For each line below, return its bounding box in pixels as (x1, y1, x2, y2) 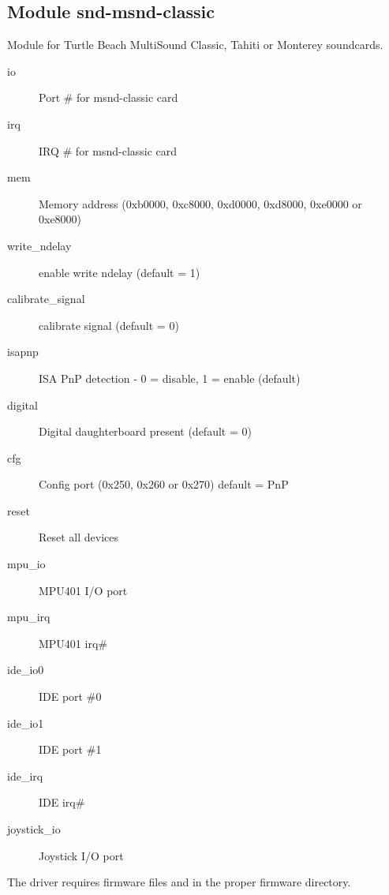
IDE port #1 (39, 741, 102, 758)
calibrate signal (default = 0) (39, 316, 179, 333)
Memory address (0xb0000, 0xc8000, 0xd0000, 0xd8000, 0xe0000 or (39, 195, 362, 212)
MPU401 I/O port (39, 582, 128, 598)
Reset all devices (39, 529, 119, 545)
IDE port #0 (39, 688, 102, 705)
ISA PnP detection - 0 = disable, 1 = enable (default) (39, 369, 301, 386)
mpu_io (7, 556, 46, 572)
